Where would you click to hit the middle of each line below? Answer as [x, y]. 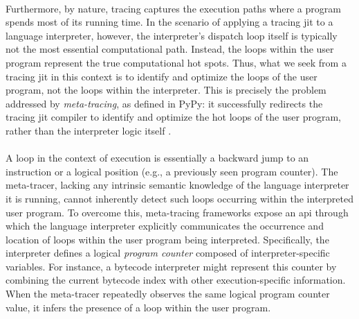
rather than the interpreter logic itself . [89, 130]
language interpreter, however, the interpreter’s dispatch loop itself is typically [172, 35]
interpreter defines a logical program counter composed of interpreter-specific [168, 253]
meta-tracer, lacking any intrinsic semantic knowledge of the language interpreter [177, 185]
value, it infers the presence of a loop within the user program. [138, 307]
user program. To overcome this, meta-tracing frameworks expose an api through [177, 212]
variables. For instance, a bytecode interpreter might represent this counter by [171, 266]
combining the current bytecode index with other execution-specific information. [176, 280]
